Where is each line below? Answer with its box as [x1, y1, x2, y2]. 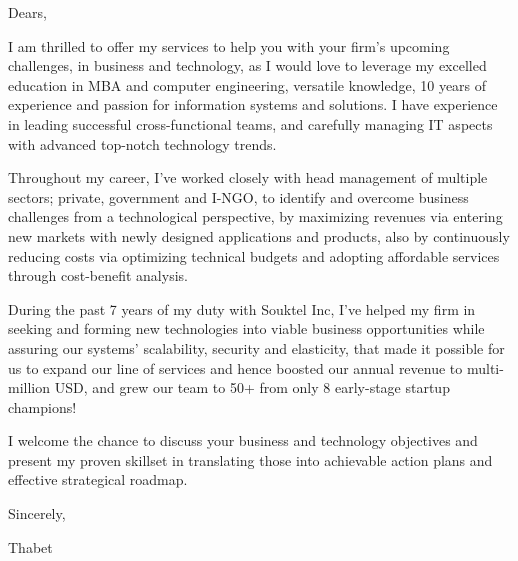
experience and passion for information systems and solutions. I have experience [8, 94, 498, 115]
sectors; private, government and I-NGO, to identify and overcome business [8, 186, 469, 207]
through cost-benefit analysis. [8, 265, 188, 286]
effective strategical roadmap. [8, 469, 188, 490]
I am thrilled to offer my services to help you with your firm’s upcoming [8, 35, 450, 56]
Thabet [8, 536, 53, 557]
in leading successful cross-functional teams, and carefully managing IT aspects [8, 113, 493, 134]
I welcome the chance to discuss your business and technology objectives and [8, 430, 478, 451]
